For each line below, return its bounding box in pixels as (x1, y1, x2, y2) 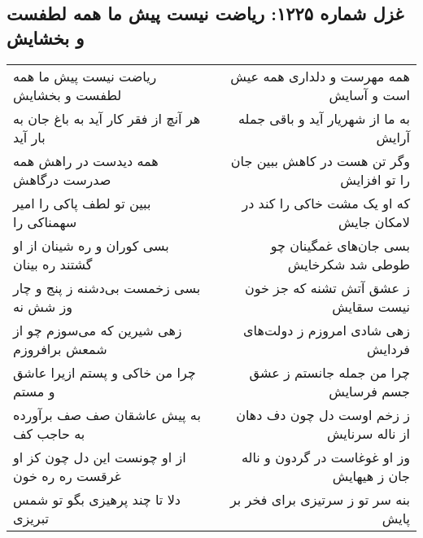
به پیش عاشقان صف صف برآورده (13, 405, 201, 424)
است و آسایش (329, 85, 410, 104)
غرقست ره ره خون (13, 466, 121, 485)
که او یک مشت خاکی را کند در (242, 193, 410, 212)
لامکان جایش (338, 212, 410, 231)
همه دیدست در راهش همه (13, 151, 159, 170)
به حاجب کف (13, 423, 85, 443)
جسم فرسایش (329, 381, 410, 400)
